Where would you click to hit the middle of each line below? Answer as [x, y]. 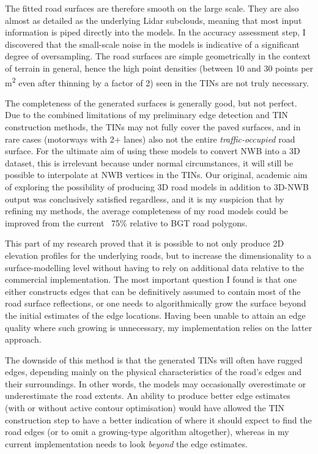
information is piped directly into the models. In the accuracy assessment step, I [155, 32]
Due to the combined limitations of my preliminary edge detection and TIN [147, 115]
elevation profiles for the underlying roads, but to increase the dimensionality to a [158, 255]
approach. [23, 339]
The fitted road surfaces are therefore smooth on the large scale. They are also [152, 8]
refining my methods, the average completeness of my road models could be [146, 211]
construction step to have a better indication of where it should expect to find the [158, 419]
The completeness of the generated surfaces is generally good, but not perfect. [151, 102]
